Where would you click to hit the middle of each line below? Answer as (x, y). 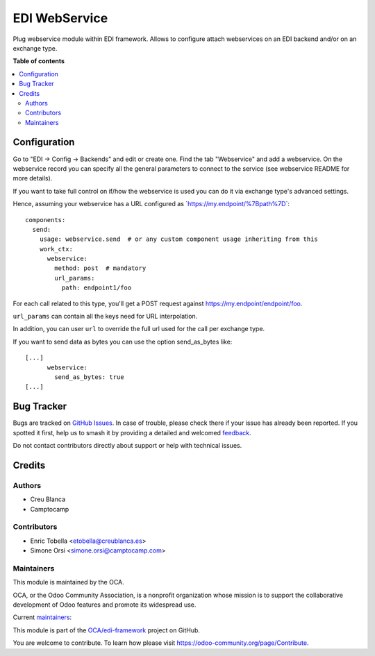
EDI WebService (60, 18)
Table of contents (39, 61)
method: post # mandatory (100, 268)
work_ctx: (56, 249)
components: (45, 220)
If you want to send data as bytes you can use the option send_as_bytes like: (123, 342)
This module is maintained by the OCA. (68, 582)
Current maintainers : (42, 617)
